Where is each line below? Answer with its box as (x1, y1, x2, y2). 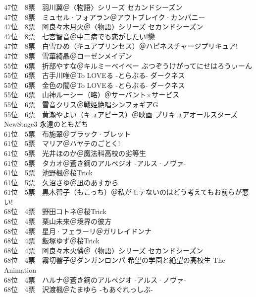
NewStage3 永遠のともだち (4, 119, 88, 129)
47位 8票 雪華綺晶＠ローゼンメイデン (4, 50, 132, 61)
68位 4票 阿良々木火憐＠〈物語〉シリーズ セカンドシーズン (4, 245, 204, 255)
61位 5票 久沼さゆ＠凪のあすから (4, 177, 118, 187)
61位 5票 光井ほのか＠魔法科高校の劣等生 (4, 148, 146, 158)
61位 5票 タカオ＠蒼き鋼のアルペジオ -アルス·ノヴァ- (4, 157, 186, 168)
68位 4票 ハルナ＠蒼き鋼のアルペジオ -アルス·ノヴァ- (4, 274, 186, 285)
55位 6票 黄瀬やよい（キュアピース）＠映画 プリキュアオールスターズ (4, 109, 238, 119)
